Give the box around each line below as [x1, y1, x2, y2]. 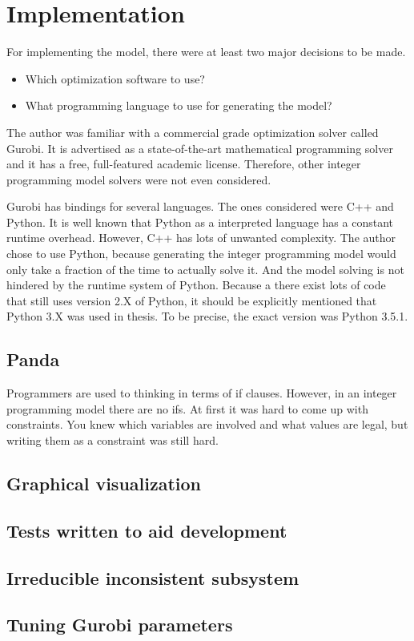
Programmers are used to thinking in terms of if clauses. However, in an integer [6, 385, 397, 401]
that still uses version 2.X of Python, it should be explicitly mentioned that [6, 292, 377, 308]
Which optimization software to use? [25, 70, 205, 87]
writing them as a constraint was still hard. [6, 432, 219, 449]
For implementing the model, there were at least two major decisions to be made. [6, 43, 406, 60]
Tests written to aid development [6, 518, 287, 542]
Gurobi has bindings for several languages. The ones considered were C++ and [6, 198, 394, 215]
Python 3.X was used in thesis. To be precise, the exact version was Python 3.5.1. [6, 308, 408, 325]
